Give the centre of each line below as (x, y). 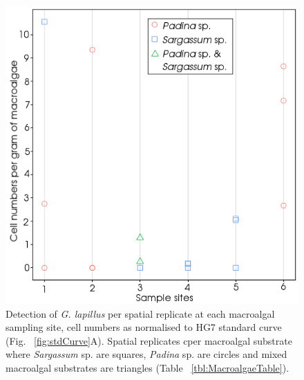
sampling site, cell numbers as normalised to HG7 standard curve (144, 327)
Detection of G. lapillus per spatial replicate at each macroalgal (140, 313)
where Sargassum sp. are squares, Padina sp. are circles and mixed (146, 354)
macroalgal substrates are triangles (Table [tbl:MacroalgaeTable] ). (148, 367)
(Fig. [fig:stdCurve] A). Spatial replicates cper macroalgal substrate (149, 340)
